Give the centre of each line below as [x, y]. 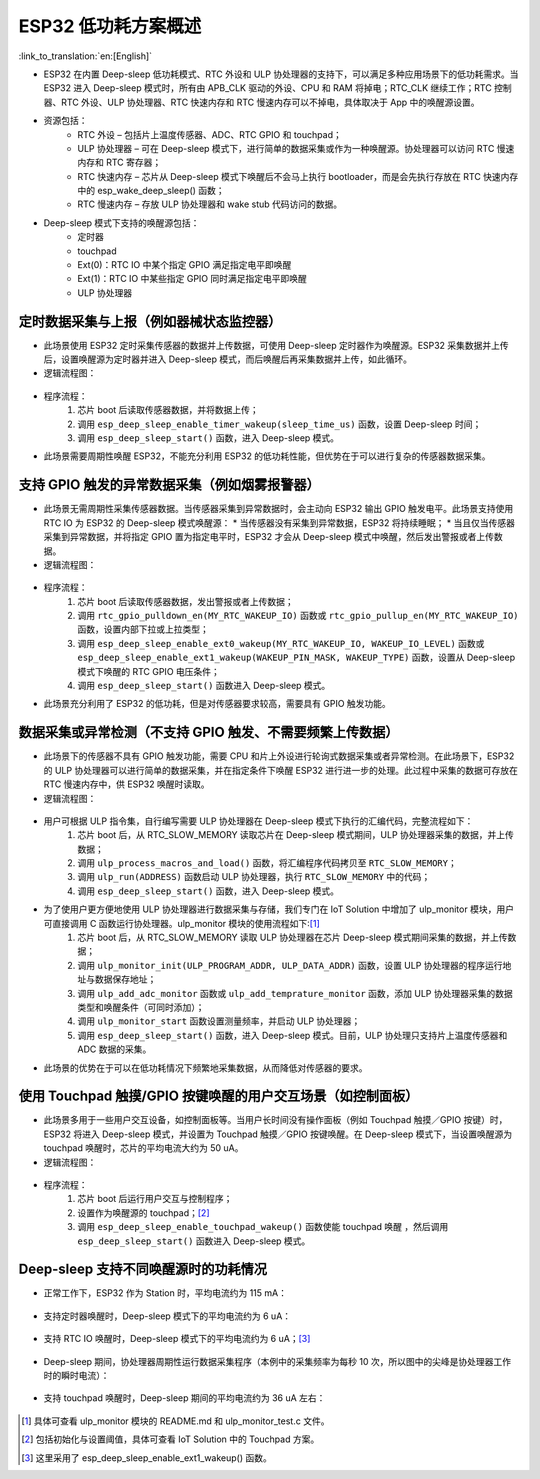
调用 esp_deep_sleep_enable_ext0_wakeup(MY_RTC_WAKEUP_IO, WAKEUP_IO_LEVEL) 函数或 [281, 643]
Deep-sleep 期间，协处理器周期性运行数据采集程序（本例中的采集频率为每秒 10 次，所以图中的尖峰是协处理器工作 [277, 1361]
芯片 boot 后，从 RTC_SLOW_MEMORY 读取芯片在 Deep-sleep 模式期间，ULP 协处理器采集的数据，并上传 [296, 835]
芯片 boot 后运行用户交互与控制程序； [155, 1199]
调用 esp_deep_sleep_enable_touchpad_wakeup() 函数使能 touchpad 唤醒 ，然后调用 [263, 1227]
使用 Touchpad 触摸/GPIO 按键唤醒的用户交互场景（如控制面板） [218, 1096]
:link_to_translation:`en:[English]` [85, 56]
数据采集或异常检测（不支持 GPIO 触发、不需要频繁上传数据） [208, 732]
